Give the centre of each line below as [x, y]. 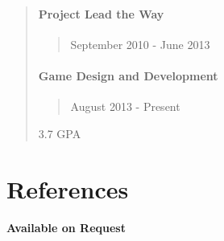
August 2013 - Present [125, 106]
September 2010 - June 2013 [140, 44]
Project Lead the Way [101, 13]
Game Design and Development [128, 75]
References [68, 188]
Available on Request [66, 228]
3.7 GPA [60, 133]
